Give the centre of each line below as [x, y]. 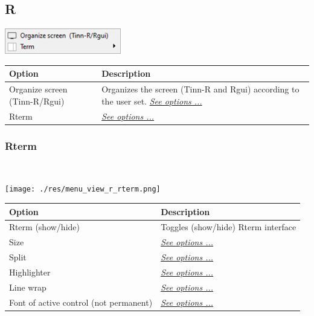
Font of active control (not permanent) [81, 302]
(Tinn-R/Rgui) [37, 101]
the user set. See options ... [152, 101]
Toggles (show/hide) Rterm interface [229, 227]
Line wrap [28, 287]
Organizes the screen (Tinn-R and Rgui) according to [200, 89]
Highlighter [30, 272]
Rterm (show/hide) [44, 227]
